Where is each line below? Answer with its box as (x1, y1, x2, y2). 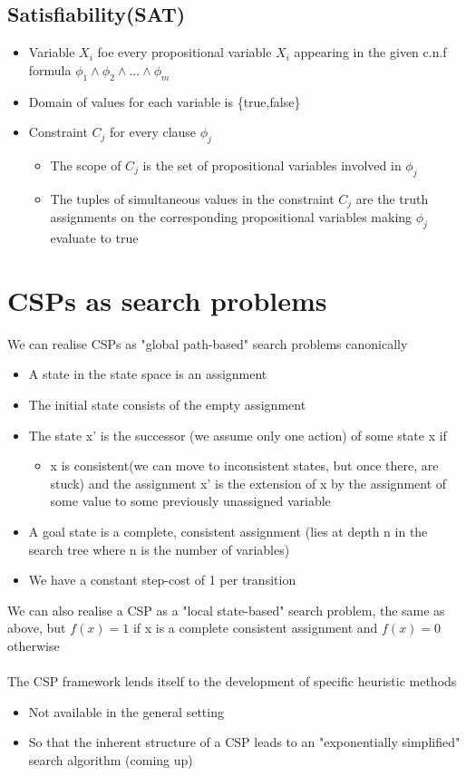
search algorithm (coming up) (28, 750, 193, 769)
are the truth (355, 189, 429, 208)
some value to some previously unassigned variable (50, 491, 331, 510)
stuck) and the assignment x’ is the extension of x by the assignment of (50, 473, 447, 492)
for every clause (110, 122, 197, 141)
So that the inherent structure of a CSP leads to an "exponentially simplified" (28, 732, 461, 752)
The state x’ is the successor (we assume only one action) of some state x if (28, 425, 447, 444)
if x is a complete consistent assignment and (132, 618, 378, 637)
